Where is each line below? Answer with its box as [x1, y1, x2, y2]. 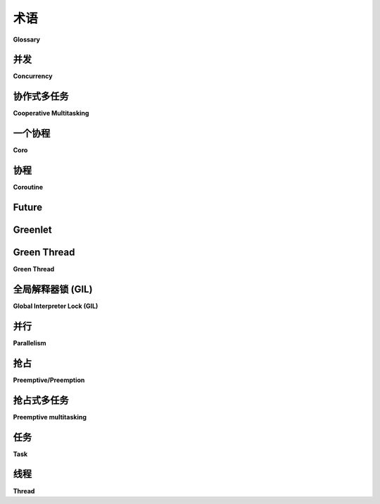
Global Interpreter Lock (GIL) [13, 302, 99, 310]
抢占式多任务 [13, 394, 69, 406]
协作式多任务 [13, 90, 69, 102]
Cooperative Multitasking [13, 109, 89, 118]
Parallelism [13, 338, 46, 347]
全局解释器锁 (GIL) [13, 283, 93, 295]
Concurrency [13, 72, 53, 80]
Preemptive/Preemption [13, 376, 85, 384]
